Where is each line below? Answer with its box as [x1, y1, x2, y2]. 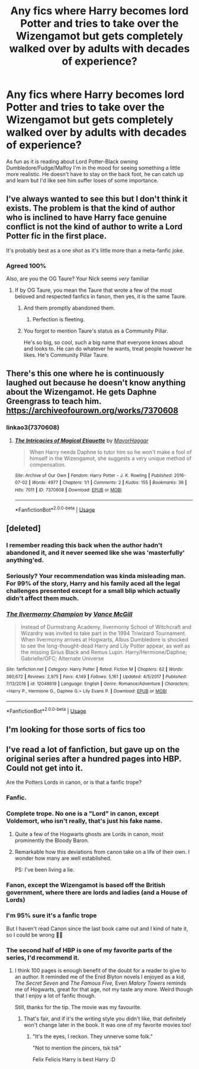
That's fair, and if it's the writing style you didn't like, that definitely [23, 1015, 187, 1022]
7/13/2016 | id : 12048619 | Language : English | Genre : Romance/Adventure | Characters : [6, 681, 190, 687]
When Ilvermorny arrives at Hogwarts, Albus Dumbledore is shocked [20, 636, 188, 643]
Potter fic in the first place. [6, 231, 107, 241]
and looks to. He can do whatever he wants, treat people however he [23, 345, 192, 352]
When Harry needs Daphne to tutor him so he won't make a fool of [29, 448, 192, 455]
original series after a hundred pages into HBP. [6, 754, 182, 764]
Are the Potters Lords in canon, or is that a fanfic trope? [6, 778, 142, 786]
